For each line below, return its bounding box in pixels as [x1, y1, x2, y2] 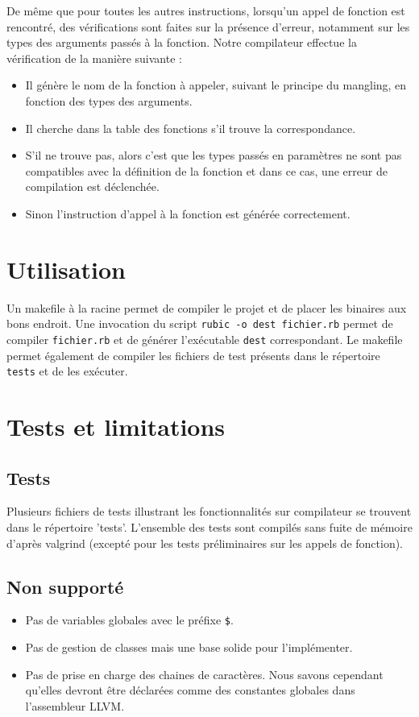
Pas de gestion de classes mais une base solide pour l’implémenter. [25, 639, 353, 656]
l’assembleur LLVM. [25, 697, 125, 714]
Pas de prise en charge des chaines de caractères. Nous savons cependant [25, 665, 384, 682]
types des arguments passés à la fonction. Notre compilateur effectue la [6, 34, 357, 51]
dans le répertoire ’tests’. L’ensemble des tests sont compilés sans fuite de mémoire [6, 518, 413, 535]
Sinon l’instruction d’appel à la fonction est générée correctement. [25, 205, 351, 222]
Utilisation [6, 252, 126, 285]
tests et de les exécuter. [6, 363, 128, 379]
